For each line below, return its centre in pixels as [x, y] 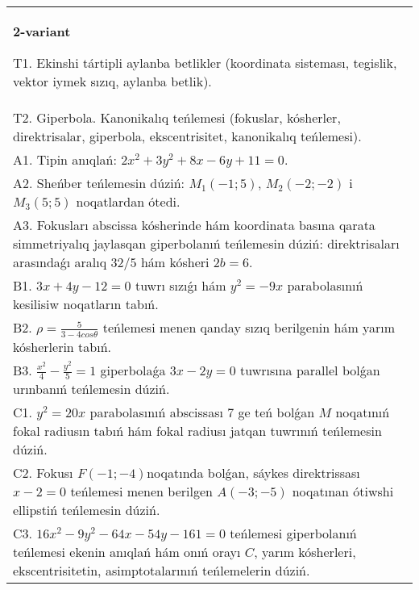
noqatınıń [363, 412]
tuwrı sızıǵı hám [180, 285]
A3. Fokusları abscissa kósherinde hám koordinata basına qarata [194, 225]
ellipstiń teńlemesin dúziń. [87, 510]
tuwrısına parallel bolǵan [310, 370]
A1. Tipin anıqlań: [65, 159]
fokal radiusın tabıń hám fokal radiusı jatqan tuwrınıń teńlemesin [197, 431]
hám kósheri [175, 262]
